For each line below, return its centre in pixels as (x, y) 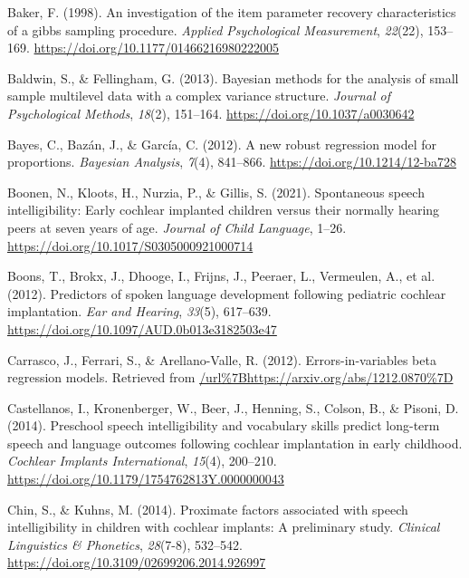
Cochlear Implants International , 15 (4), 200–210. (142, 461)
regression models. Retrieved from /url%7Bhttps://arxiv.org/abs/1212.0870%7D (230, 377)
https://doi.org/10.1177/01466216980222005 (156, 48)
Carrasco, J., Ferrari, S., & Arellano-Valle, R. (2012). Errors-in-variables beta (222, 359)
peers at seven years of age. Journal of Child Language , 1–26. (177, 227)
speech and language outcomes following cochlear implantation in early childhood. (235, 443)
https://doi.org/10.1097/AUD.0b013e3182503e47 (142, 328)
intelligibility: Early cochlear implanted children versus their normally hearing (224, 210)
